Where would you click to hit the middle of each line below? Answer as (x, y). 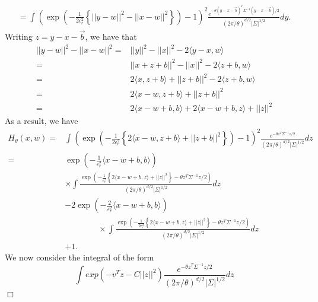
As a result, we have (42, 121)
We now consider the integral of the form (79, 257)
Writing (19, 36)
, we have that (111, 36)
